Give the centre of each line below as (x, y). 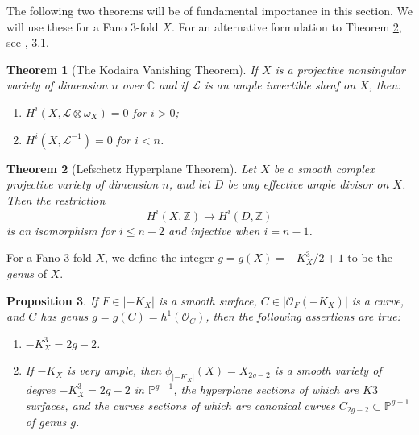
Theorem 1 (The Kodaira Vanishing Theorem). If (132, 69)
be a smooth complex (324, 168)
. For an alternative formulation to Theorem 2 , (286, 26)
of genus (46, 422)
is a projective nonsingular (340, 69)
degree (40, 389)
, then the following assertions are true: (303, 316)
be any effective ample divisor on (308, 184)
